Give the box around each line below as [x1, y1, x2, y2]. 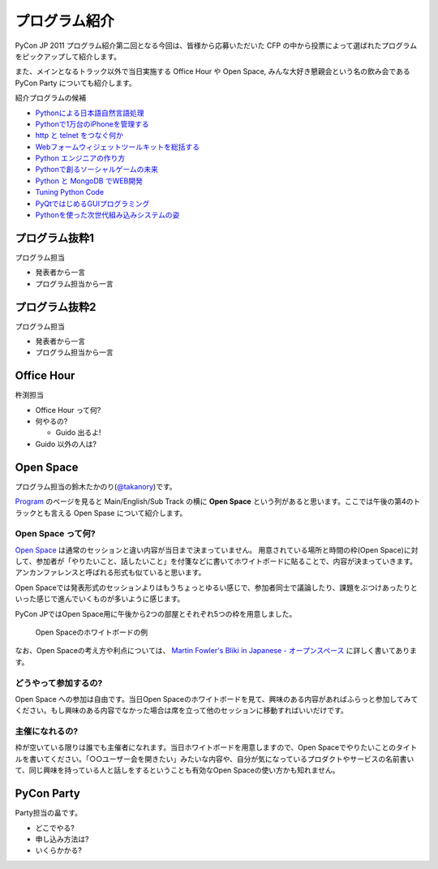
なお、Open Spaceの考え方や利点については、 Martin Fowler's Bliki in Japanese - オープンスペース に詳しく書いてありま [15, 646, 418, 656]
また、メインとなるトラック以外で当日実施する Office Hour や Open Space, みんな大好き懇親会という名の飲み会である [15, 67, 410, 76]
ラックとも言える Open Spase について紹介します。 [15, 508, 187, 518]
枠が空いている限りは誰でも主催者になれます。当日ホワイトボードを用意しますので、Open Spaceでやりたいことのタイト [15, 742, 418, 752]
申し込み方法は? [35, 834, 89, 844]
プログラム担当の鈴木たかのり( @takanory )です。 [15, 481, 178, 491]
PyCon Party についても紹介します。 [15, 78, 137, 88]
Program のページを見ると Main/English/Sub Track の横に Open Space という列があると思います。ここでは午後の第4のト [15, 497, 421, 506]
